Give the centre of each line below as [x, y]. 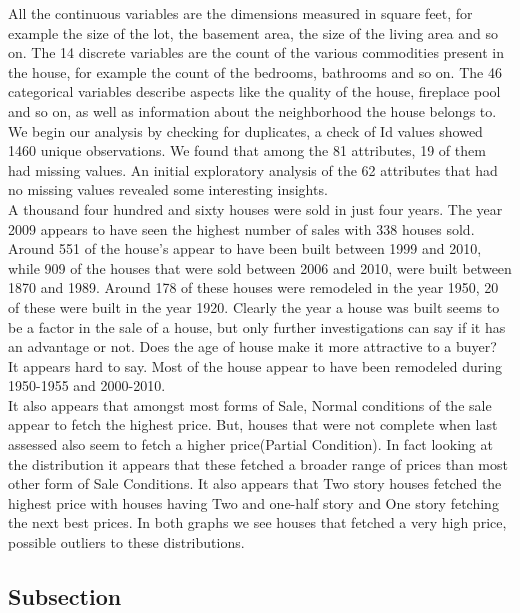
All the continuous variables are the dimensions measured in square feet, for [240, 13]
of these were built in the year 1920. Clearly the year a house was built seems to [254, 306]
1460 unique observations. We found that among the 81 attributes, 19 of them [247, 150]
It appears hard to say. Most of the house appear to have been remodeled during [255, 365]
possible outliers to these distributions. [126, 542]
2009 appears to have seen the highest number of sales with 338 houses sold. [241, 228]
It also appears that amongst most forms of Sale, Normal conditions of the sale [250, 404]
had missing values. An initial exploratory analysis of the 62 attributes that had [253, 169]
